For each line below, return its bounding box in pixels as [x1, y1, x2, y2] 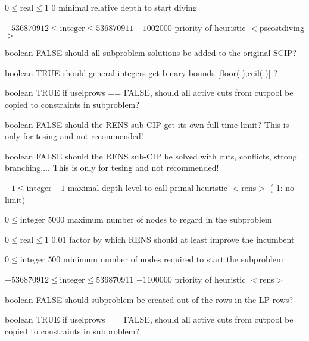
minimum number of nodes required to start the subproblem [63, 253, 283, 265]
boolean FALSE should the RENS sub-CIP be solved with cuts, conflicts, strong [5, 149, 297, 162]
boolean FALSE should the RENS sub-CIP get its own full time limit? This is [5, 118, 289, 130]
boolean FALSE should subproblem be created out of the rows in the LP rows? [5, 293, 294, 305]
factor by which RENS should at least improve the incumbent [69, 233, 295, 245]
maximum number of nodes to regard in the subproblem [67, 213, 272, 226]
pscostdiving [259, 21, 304, 33]
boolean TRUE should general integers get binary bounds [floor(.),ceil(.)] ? [5, 66, 277, 79]
